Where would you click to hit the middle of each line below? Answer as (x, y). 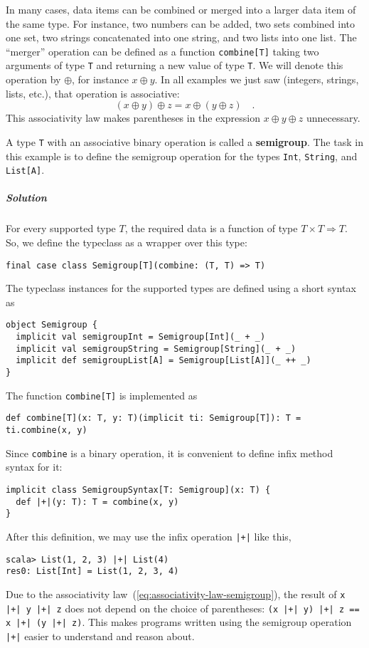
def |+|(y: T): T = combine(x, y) (97, 502)
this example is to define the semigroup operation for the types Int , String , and (182, 156)
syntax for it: (34, 467)
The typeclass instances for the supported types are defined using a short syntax (181, 288)
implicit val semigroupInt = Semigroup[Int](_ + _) (141, 337)
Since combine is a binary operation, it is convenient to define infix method (170, 453)
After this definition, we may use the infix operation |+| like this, (149, 536)
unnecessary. (333, 118)
